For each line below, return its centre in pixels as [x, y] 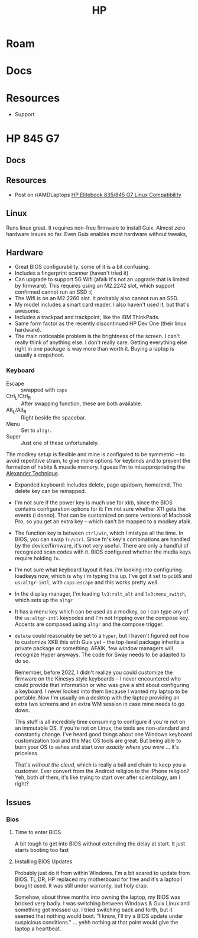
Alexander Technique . [33, 473]
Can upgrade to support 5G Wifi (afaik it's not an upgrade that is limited [102, 279]
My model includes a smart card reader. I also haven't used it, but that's [102, 305]
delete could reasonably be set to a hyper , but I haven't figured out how [102, 636]
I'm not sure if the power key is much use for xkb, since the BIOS [93, 503]
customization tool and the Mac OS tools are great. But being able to [98, 741]
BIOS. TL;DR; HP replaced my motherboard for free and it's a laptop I [99, 879]
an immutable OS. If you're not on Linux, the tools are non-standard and [102, 728]
